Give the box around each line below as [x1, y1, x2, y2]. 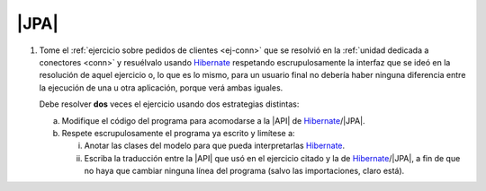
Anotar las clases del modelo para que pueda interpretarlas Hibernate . [84, 140, 346, 152]
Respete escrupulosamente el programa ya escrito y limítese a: [61, 127, 296, 138]
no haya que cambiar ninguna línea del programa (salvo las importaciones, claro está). [84, 166, 405, 177]
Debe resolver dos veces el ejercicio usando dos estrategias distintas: [39, 99, 300, 109]
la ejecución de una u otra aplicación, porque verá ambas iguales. [39, 82, 283, 93]
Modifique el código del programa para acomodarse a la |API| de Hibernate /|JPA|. [61, 115, 365, 126]
